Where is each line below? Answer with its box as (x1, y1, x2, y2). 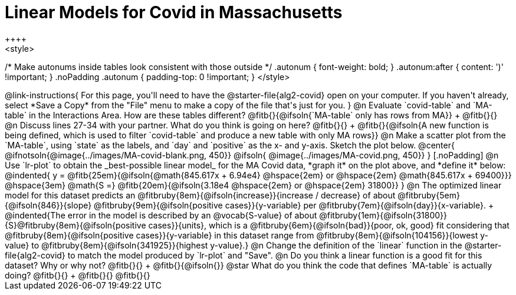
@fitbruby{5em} (397, 190, 460, 200)
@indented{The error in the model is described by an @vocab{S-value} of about (5, 210, 317, 220)
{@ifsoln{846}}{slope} (5, 200, 92, 210)
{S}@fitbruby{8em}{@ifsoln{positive (5, 220, 146, 230)
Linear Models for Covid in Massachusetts (5, 2, 343, 22)
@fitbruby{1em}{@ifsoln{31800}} (319, 210, 448, 220)
